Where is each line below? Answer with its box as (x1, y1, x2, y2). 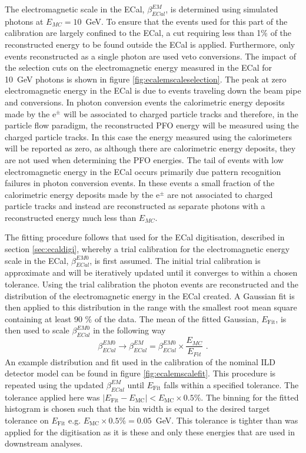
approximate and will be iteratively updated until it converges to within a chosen (5, 266, 298, 279)
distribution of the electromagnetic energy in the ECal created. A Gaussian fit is (5, 289, 295, 302)
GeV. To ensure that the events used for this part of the (85, 15, 288, 27)
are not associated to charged (167, 188, 273, 200)
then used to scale (5, 324, 69, 336)
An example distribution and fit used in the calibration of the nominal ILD (5, 355, 275, 368)
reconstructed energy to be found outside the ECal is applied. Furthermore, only (5, 38, 295, 50)
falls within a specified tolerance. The (164, 378, 299, 391)
